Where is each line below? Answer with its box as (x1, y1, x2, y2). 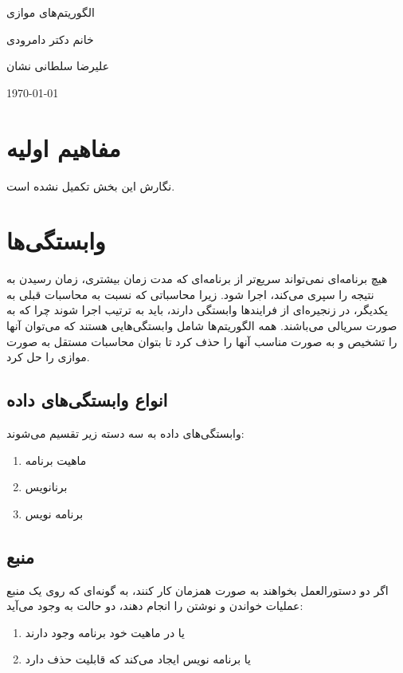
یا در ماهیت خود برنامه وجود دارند (25, 624, 185, 640)
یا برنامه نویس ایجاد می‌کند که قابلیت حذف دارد (25, 651, 251, 667)
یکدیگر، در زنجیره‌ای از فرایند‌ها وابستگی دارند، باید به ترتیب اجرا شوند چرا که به (6, 301, 388, 318)
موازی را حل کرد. (6, 348, 90, 365)
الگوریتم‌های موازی (6, 4, 95, 20)
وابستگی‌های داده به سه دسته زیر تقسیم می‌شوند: (6, 424, 245, 441)
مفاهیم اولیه (6, 131, 121, 163)
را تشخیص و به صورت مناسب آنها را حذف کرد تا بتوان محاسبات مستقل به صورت (6, 333, 397, 349)
